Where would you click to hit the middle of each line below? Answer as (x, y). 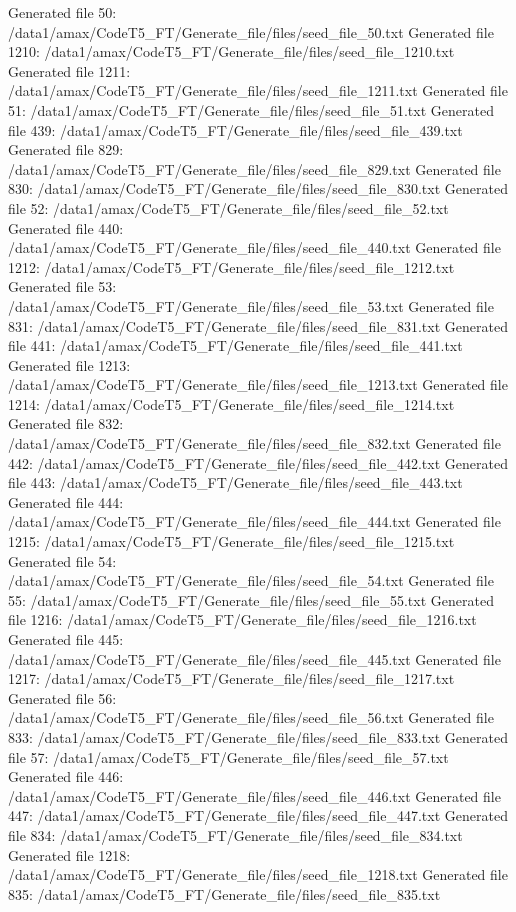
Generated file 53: (62, 286)
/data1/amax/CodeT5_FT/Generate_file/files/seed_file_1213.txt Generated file (258, 384)
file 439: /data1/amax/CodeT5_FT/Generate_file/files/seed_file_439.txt (235, 129)
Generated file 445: (66, 639)
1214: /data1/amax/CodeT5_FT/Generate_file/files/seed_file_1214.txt (231, 403)
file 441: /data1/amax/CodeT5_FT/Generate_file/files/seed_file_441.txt (235, 345)
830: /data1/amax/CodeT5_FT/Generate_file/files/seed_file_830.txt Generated (258, 188)
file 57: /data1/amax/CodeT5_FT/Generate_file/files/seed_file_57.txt (228, 756)
